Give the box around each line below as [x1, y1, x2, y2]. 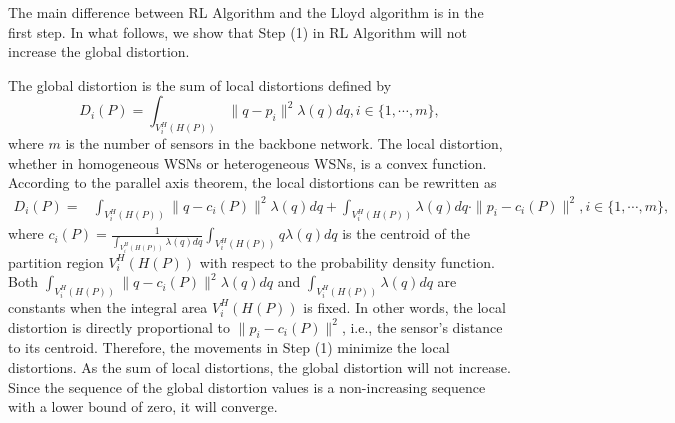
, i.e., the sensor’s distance [341, 316, 503, 337]
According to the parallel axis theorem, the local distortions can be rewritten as [8, 172, 497, 193]
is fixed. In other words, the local [303, 296, 506, 317]
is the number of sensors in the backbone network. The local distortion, [65, 133, 503, 154]
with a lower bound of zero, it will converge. [8, 396, 278, 417]
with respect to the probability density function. [199, 251, 495, 272]
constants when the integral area [8, 296, 208, 317]
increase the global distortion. [8, 41, 190, 62]
